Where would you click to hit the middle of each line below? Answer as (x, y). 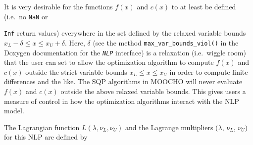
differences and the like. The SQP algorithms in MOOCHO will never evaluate (123, 81)
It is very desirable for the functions (58, 6)
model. (14, 111)
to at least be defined (204, 6)
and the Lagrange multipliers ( (172, 127)
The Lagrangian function (42, 127)
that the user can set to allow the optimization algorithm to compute (109, 62)
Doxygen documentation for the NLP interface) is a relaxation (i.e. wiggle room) (125, 52)
